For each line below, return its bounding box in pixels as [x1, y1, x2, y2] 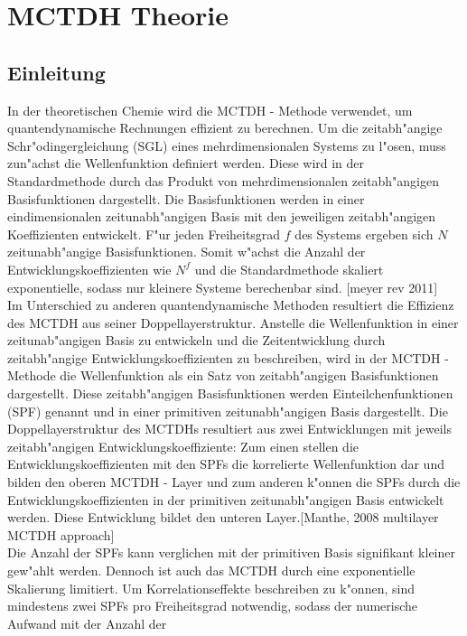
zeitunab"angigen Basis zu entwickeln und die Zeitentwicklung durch [7, 331, 386, 350]
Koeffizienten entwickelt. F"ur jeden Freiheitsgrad [7, 224, 281, 243]
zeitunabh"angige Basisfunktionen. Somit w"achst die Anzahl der [7, 242, 366, 261]
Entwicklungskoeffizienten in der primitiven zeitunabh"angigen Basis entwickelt [7, 490, 444, 509]
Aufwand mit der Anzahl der [7, 613, 167, 632]
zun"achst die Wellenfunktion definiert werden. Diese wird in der [7, 154, 365, 173]
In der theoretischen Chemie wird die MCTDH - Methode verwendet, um [7, 100, 413, 119]
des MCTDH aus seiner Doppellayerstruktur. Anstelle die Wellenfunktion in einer [7, 313, 459, 332]
